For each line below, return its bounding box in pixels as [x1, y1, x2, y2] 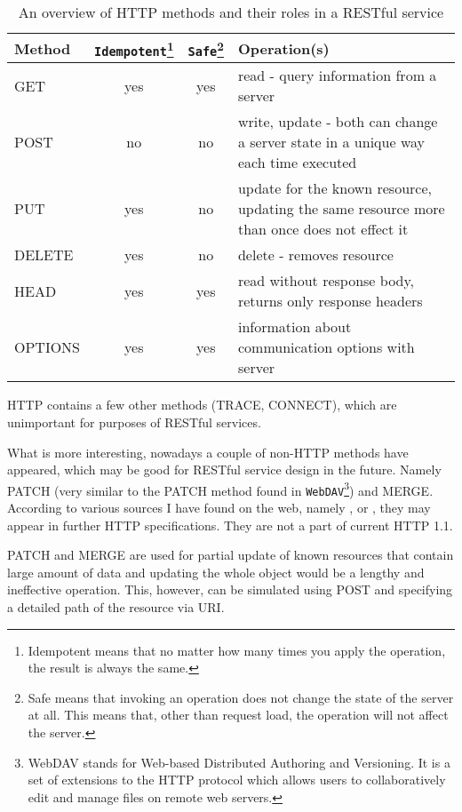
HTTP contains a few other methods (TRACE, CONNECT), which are [7, 395, 397, 414]
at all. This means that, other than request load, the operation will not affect [28, 705, 449, 724]
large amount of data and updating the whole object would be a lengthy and [7, 562, 425, 581]
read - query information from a [237, 65, 437, 86]
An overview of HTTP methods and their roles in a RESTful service [18, 2, 444, 22]
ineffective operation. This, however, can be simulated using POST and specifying [7, 580, 453, 599]
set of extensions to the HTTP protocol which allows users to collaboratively [28, 770, 446, 789]
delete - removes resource [237, 244, 394, 266]
